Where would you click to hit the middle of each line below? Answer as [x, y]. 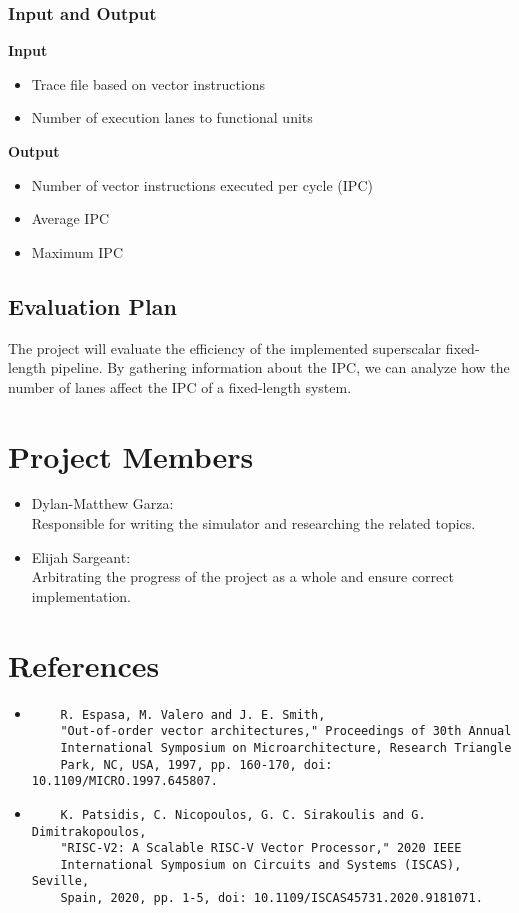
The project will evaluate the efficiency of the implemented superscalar [225, 347]
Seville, [60, 881]
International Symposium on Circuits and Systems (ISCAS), [261, 864]
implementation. [81, 595]
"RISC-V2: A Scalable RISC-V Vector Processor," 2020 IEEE [261, 848]
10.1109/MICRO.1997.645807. [124, 781]
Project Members [131, 455]
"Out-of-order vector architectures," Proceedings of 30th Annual [286, 731]
